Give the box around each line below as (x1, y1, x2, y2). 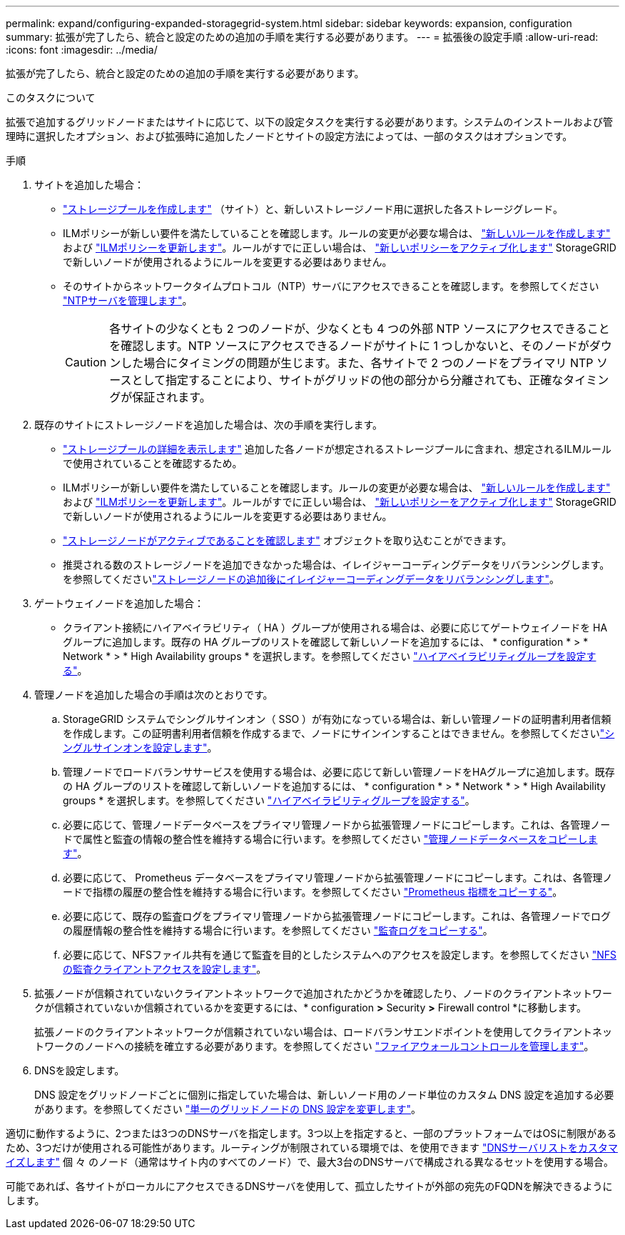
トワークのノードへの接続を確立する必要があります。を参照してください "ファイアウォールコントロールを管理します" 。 (34, 1040, 594, 1052)
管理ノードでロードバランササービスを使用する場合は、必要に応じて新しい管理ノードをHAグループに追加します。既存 (63, 766, 615, 778)
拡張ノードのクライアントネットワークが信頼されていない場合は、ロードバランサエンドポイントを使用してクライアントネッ (34, 1026, 613, 1038)
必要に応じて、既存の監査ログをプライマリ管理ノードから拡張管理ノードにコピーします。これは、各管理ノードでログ (63, 910, 611, 922)
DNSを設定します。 (34, 1064, 125, 1076)
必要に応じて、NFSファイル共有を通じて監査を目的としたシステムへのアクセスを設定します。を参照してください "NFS (63, 949, 616, 961)
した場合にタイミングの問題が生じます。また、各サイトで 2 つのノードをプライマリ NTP (121, 356, 594, 370)
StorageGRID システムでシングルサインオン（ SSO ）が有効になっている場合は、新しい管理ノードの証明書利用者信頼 (63, 713, 611, 725)
